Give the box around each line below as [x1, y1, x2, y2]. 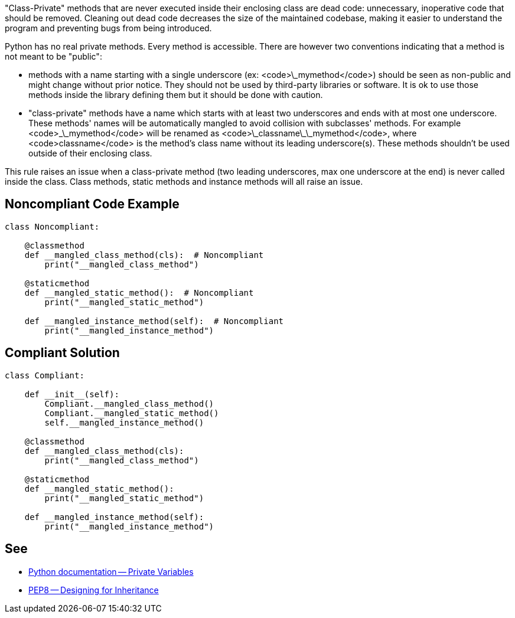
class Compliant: [5, 370, 84, 380]
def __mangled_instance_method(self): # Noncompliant [24, 316, 284, 326]
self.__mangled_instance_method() [44, 417, 204, 427]
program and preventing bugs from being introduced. [5, 23, 212, 33]
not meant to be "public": [5, 51, 102, 61]
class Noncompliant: [5, 221, 100, 231]
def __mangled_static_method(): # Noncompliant [24, 287, 254, 297]
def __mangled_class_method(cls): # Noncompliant [24, 250, 264, 260]
